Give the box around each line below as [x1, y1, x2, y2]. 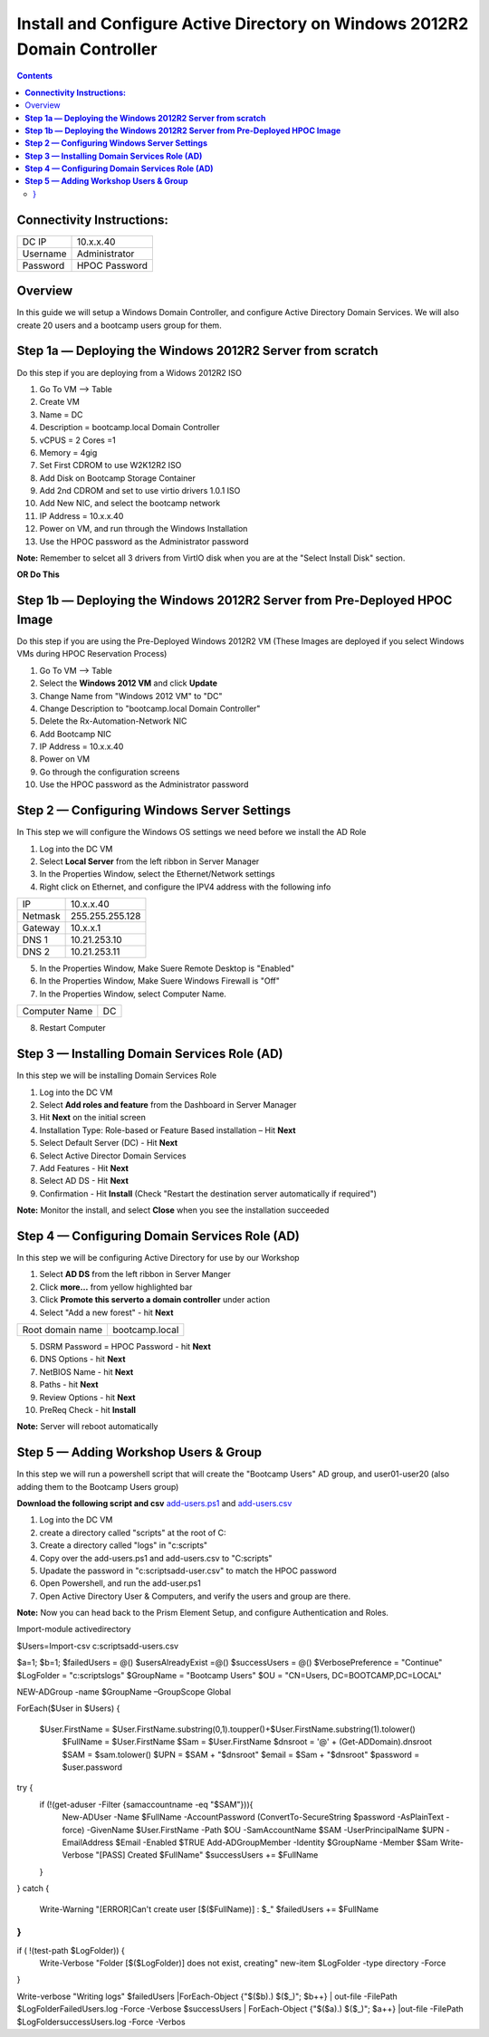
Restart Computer [39, 1023, 106, 1033]
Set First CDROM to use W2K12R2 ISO [39, 460, 182, 471]
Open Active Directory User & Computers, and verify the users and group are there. [39, 1590, 351, 1601]
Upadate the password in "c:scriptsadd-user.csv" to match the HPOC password [39, 1565, 337, 1576]
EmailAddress [62, 1837, 114, 1848]
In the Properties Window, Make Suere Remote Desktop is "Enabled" [39, 963, 294, 974]
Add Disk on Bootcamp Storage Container [39, 472, 197, 484]
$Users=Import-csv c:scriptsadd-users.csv [16, 1640, 179, 1651]
